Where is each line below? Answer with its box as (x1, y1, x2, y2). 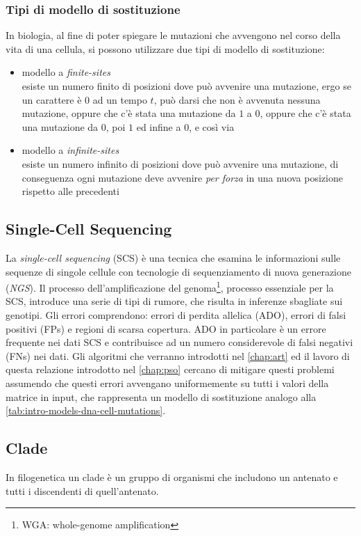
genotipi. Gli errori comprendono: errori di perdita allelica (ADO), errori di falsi (6, 307, 346, 322)
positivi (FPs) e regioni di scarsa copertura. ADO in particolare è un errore (6, 321, 326, 336)
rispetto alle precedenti (22, 184, 119, 198)
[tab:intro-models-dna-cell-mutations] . (6, 403, 166, 418)
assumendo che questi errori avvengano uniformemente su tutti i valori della (6, 375, 329, 390)
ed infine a (136, 119, 181, 134)
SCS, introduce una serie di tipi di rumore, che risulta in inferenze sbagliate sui (6, 294, 343, 308)
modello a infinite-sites (22, 143, 119, 157)
